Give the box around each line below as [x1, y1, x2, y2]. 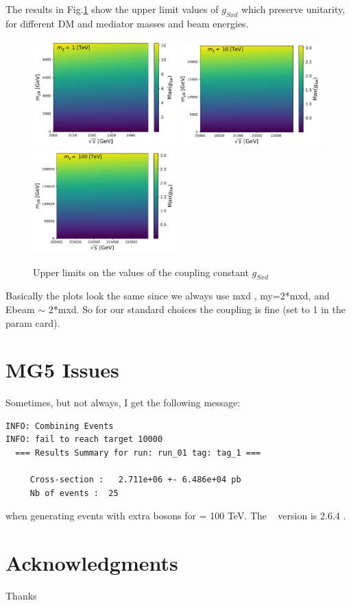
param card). [5, 315, 60, 330]
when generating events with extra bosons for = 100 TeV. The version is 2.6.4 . [5, 508, 346, 523]
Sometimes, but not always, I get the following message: [5, 395, 241, 410]
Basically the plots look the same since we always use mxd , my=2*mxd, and [5, 288, 330, 303]
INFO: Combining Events [5, 421, 114, 431]
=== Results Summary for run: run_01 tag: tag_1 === [15, 448, 261, 458]
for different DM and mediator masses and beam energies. [5, 16, 249, 30]
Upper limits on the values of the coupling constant [33, 264, 249, 279]
